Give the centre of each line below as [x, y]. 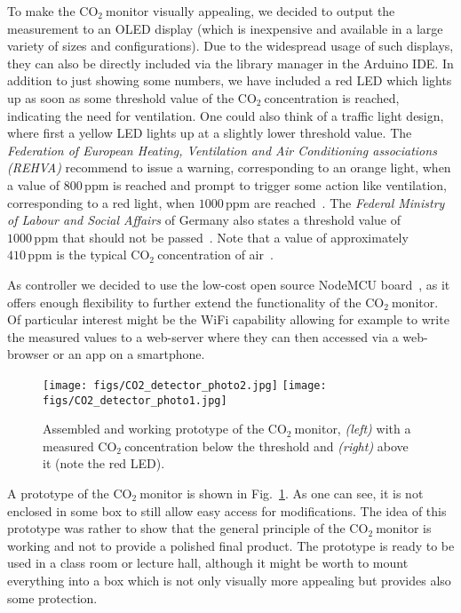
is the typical [91, 255]
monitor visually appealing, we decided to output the [250, 11]
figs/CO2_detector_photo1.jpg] [135, 400]
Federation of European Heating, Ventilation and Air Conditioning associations [222, 150]
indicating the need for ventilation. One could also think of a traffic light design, [226, 115]
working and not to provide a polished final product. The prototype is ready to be [231, 545]
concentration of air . [215, 255]
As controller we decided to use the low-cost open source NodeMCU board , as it [229, 284]
